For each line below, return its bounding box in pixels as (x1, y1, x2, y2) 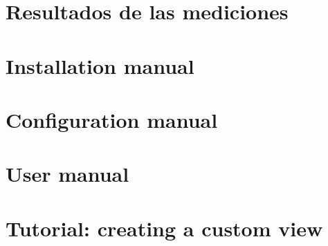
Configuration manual (6, 105, 218, 133)
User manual (6, 160, 129, 188)
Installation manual (6, 51, 194, 79)
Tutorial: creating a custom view (6, 214, 323, 242)
